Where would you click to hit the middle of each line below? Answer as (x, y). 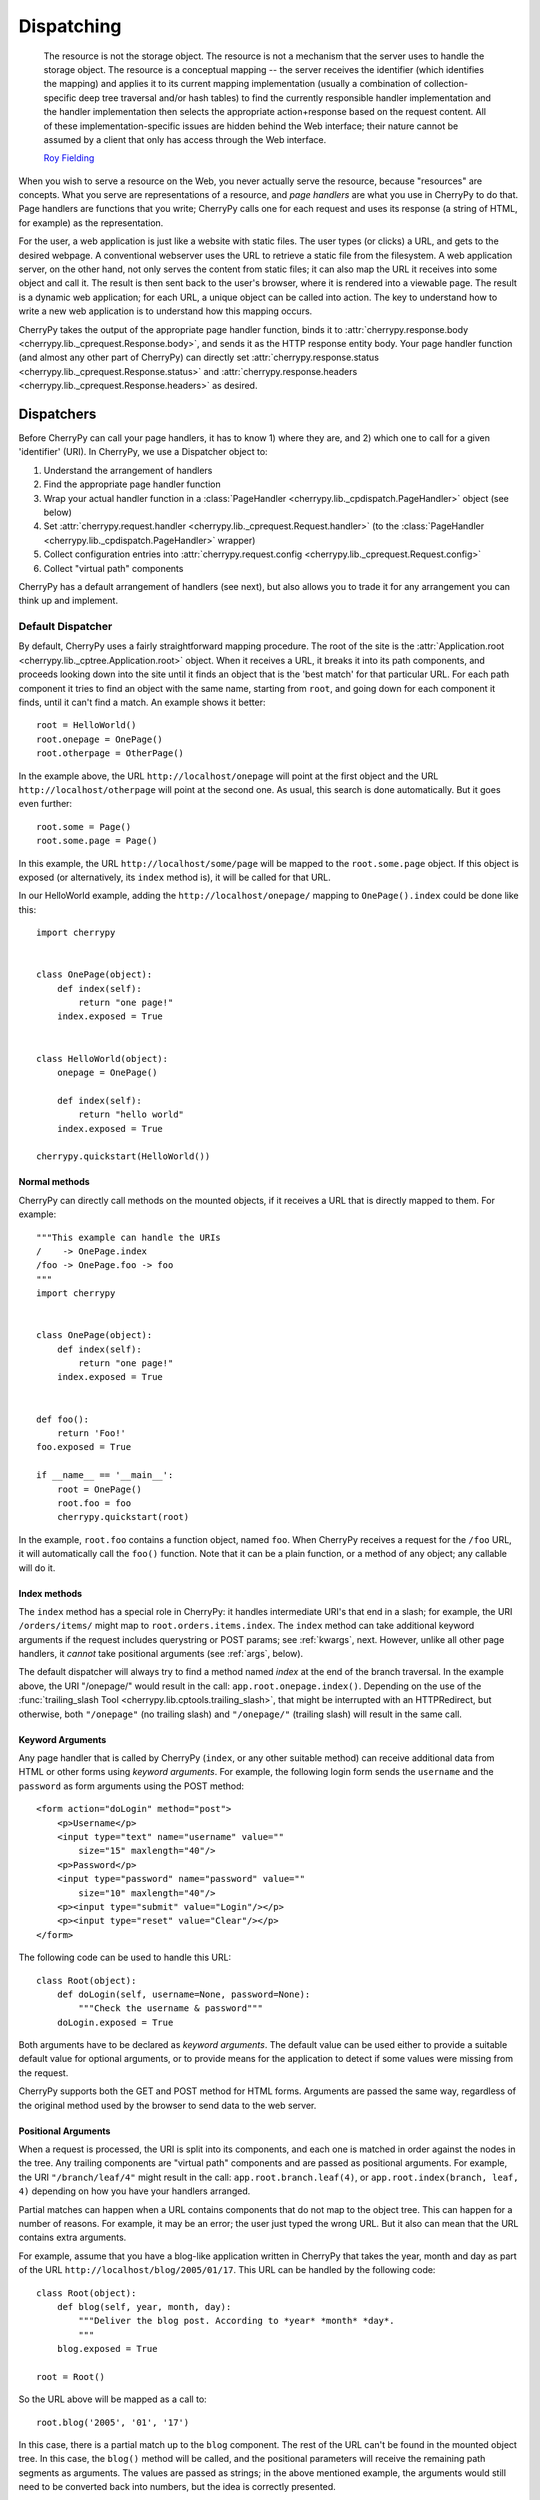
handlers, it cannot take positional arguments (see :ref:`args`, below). (161, 1654)
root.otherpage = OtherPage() (110, 753)
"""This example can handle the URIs (129, 1237)
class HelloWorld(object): (102, 1058)
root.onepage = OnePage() (100, 739)
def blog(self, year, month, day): (144, 2306)
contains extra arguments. (72, 2237)
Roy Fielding (69, 158)
